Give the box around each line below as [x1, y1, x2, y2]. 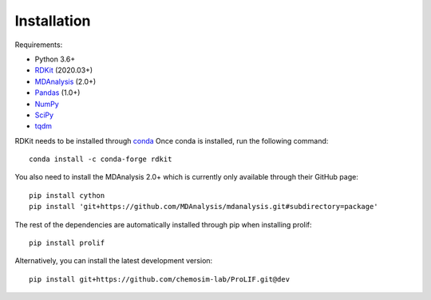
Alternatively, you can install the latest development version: [14, 256, 213, 266]
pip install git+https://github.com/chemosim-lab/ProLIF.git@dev [29, 274, 291, 283]
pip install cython [29, 191, 105, 199]
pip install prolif [29, 239, 105, 247]
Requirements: [14, 40, 63, 49]
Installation [14, 12, 91, 30]
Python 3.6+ [34, 54, 76, 64]
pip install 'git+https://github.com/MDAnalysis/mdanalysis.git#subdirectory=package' [29, 202, 378, 211]
